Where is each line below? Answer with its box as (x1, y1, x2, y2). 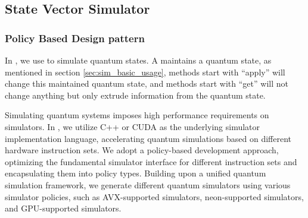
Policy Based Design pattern (5, 30, 145, 45)
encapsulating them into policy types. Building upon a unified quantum (5, 167, 266, 179)
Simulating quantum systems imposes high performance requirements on (5, 109, 269, 121)
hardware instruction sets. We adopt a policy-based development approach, (5, 144, 279, 156)
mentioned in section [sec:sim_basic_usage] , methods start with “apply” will (5, 65, 285, 78)
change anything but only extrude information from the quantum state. (5, 89, 266, 101)
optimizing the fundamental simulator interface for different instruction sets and (5, 155, 297, 168)
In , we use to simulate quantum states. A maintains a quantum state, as (5, 54, 272, 66)
